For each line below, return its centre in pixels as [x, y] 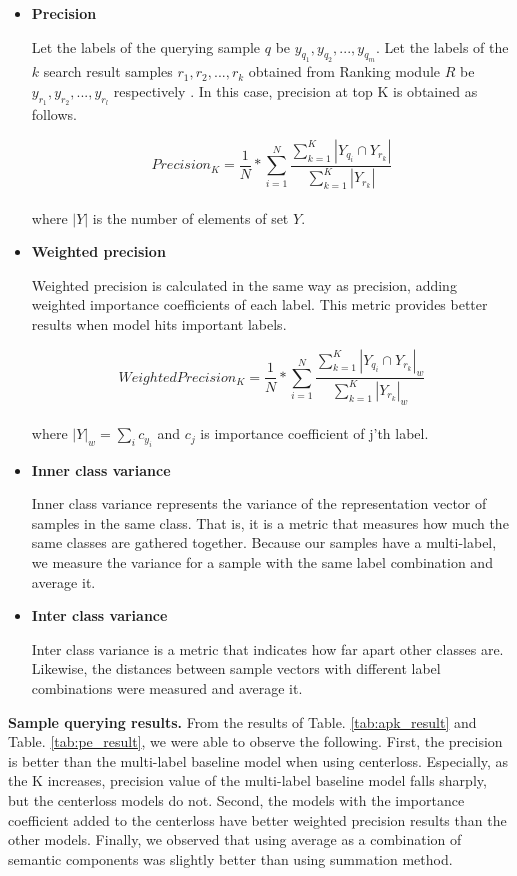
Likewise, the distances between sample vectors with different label [236, 668]
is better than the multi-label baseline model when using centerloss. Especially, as [258, 760]
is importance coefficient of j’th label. [314, 433]
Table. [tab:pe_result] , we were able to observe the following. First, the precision [255, 741]
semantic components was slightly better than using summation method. [230, 858]
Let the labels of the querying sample [146, 46]
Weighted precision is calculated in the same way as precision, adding [244, 284]
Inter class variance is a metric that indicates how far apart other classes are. [267, 648]
